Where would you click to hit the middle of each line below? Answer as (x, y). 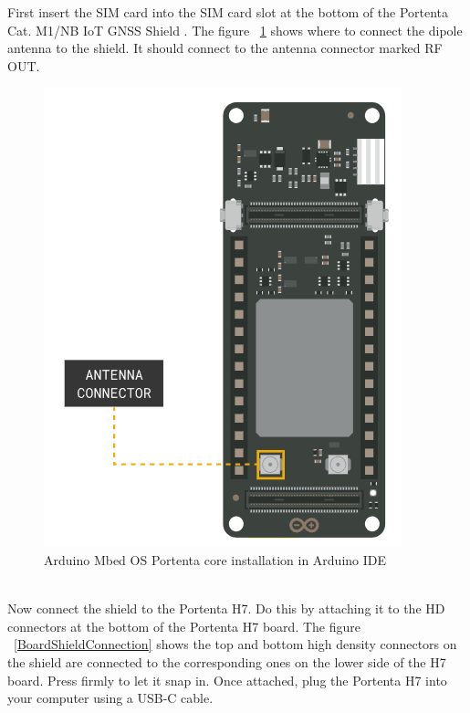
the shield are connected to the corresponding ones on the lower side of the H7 (227, 661)
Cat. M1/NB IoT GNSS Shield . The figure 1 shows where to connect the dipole (235, 30)
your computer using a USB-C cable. (110, 698)
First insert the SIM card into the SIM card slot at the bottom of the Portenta (228, 12)
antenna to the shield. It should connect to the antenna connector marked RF (225, 48)
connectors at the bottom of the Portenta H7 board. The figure (184, 626)
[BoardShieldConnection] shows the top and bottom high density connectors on (235, 644)
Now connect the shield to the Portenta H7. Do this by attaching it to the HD (226, 608)
